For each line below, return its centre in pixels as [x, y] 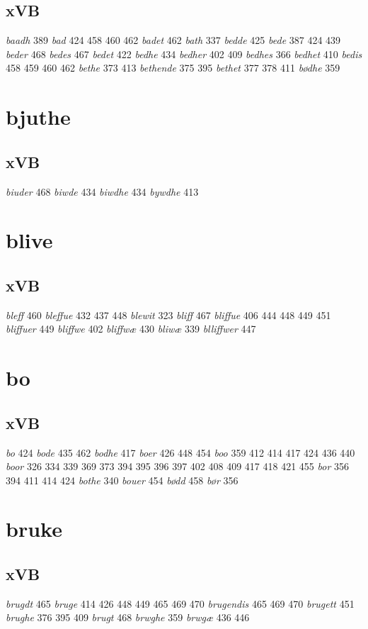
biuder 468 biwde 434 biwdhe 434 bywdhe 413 [102, 191]
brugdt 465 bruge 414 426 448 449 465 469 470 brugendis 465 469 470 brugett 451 [180, 603]
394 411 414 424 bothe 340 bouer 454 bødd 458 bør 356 [122, 480]
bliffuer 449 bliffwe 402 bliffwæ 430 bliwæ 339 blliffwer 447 [131, 329]
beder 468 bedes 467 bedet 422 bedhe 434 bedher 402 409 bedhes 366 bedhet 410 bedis [184, 54]
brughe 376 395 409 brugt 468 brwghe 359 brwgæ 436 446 [128, 617]
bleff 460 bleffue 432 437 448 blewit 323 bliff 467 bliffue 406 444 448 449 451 [168, 314]
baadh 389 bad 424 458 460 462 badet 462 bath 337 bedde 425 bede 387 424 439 [173, 40]
